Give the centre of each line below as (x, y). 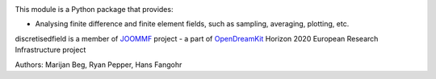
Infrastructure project (50, 50)
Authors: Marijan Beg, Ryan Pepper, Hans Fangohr (99, 65)
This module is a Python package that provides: (94, 9)
